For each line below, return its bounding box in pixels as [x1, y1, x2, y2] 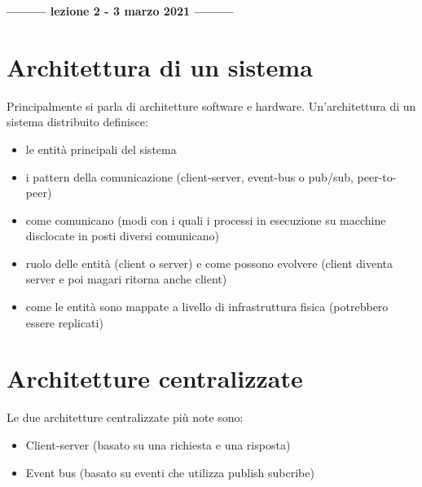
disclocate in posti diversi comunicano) [25, 227, 219, 244]
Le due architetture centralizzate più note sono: [7, 409, 244, 426]
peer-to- [357, 168, 397, 185]
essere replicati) [25, 314, 103, 331]
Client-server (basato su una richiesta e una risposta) [25, 436, 291, 453]
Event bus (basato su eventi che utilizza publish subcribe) [25, 463, 314, 480]
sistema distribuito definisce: [7, 113, 148, 130]
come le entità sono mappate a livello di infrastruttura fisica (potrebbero [25, 298, 389, 315]
